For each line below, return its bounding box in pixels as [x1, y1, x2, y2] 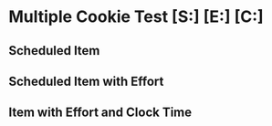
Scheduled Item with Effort [8, 73, 164, 89]
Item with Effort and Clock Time [8, 105, 193, 121]
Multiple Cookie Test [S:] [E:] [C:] [8, 6, 264, 27]
